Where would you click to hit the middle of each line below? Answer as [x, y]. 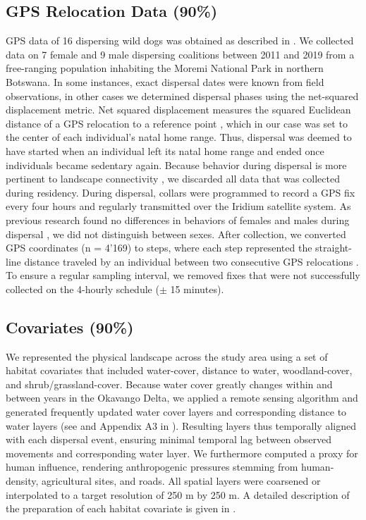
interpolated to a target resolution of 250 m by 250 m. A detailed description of [178, 494]
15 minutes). [197, 289]
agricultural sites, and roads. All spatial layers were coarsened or [181, 481]
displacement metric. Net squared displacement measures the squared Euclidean [178, 110]
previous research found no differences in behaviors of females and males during [178, 219]
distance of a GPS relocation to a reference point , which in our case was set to [177, 123]
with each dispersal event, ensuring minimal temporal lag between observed [169, 439]
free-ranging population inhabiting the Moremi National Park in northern [165, 68]
